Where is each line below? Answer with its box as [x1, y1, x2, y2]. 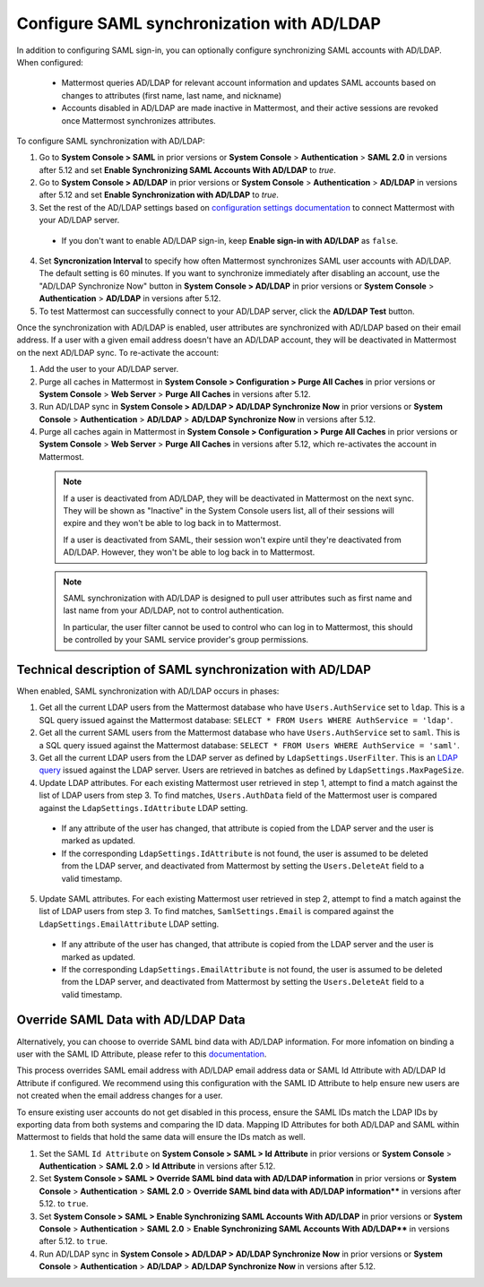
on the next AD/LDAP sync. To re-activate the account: [16, 347, 220, 358]
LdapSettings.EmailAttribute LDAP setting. [39, 919, 220, 929]
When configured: [16, 56, 84, 67]
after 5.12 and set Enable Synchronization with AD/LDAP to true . [39, 189, 280, 201]
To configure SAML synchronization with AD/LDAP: [16, 135, 205, 146]
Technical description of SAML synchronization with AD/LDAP [16, 661, 372, 677]
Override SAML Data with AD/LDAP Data [16, 1013, 246, 1028]
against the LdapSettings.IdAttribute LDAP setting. [39, 802, 248, 813]
